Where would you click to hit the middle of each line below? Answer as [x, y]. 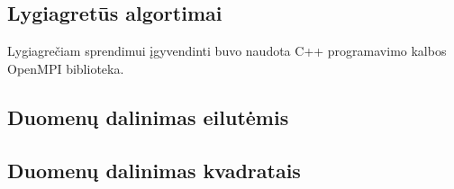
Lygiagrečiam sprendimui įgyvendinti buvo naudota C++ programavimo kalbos [227, 51]
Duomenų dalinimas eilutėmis [148, 117]
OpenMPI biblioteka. [66, 68]
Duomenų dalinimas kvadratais [154, 170]
